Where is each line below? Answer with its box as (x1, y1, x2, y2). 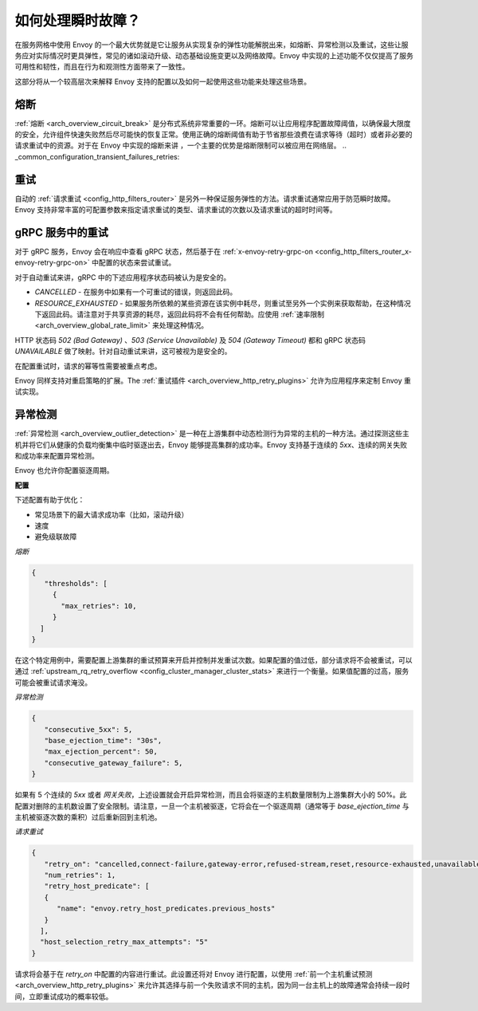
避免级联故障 (34, 532, 77, 541)
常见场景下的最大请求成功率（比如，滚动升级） (34, 509, 189, 519)
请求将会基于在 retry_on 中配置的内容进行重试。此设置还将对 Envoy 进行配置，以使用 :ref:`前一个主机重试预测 (14, 969, 373, 978)
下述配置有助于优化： (14, 495, 85, 505)
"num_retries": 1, (44, 871, 116, 880)
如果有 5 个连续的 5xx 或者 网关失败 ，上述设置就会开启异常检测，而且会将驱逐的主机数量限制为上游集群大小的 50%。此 (14, 790, 407, 800)
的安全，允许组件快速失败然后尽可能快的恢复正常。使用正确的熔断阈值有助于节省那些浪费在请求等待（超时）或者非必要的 (14, 130, 413, 140)
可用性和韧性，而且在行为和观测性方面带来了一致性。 (14, 62, 190, 72)
